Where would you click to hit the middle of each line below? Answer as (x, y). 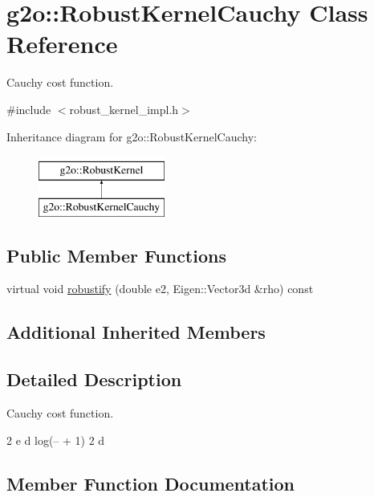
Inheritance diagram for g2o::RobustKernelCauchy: (132, 136)
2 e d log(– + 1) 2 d (56, 440)
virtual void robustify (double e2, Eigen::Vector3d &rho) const (160, 289)
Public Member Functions (116, 255)
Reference (62, 44)
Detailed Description (94, 379)
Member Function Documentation (151, 483)
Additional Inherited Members (136, 332)
